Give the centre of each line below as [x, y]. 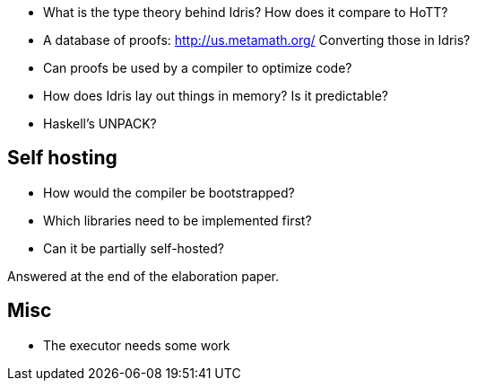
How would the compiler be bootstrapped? [169, 192]
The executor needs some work [137, 345]
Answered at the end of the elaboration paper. [143, 276]
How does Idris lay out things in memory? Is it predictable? [216, 96]
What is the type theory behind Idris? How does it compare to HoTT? [246, 12]
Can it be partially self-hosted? [134, 248]
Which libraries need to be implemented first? [178, 220]
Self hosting [62, 158]
